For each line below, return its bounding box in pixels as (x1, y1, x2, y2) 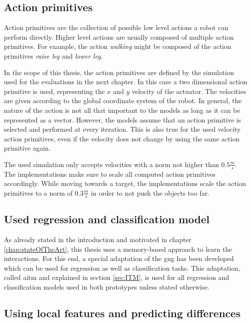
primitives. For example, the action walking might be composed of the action (4, 41, 231, 51)
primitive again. (4, 143, 51, 153)
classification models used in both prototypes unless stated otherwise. (4, 281, 210, 292)
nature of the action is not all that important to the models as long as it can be (4, 105, 240, 115)
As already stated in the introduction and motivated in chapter (4, 234, 192, 244)
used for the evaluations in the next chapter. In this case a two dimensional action (4, 77, 248, 87)
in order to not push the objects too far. (90, 187, 210, 198)
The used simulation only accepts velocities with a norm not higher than (4, 159, 219, 169)
